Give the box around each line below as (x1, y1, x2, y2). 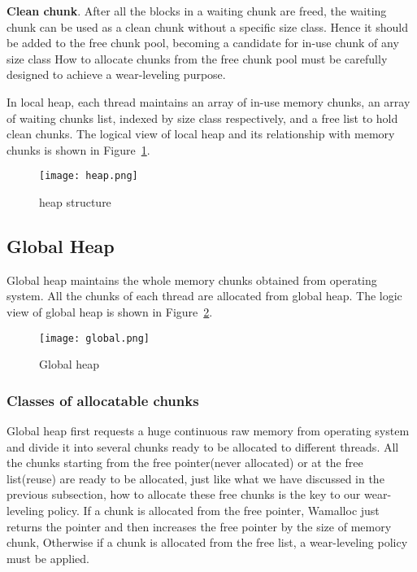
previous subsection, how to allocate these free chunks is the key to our (7, 486, 361, 503)
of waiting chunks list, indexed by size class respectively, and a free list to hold (7, 109, 398, 126)
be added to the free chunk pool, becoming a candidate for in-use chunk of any (7, 34, 399, 51)
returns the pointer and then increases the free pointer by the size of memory (7, 517, 392, 535)
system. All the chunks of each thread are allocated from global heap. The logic (7, 287, 402, 304)
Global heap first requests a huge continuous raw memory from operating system (7, 422, 410, 439)
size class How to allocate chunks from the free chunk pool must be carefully (7, 50, 388, 67)
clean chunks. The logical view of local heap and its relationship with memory (7, 125, 395, 142)
